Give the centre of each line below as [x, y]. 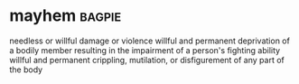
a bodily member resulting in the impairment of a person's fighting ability [145, 50]
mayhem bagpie [65, 16]
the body [26, 70]
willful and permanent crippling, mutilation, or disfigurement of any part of [147, 60]
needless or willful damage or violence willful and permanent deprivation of [150, 41]
